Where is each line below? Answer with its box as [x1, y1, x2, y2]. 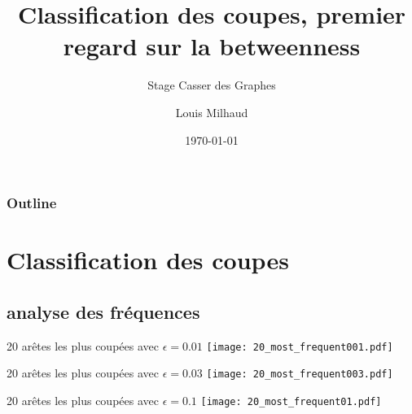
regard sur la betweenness [63, 29, 361, 63]
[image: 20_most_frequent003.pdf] [206, 368, 393, 381]
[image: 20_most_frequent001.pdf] [206, 341, 393, 353]
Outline [7, 193, 57, 213]
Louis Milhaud [175, 103, 248, 120]
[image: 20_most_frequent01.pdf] [200, 395, 382, 407]
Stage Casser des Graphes [147, 76, 276, 94]
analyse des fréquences [7, 299, 200, 324]
